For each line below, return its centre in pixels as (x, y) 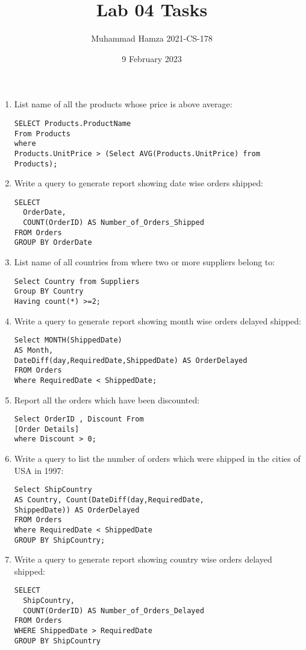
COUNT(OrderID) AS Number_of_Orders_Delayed (114, 611)
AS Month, (34, 350)
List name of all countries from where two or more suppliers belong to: (145, 262)
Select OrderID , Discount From (79, 419)
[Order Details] (47, 429)
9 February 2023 (152, 58)
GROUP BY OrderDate (53, 243)
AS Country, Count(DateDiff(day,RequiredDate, (109, 500)
